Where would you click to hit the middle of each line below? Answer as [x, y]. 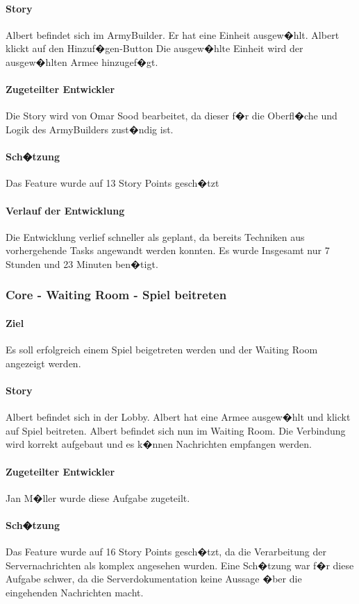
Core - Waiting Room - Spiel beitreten [116, 295]
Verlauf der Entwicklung [65, 210]
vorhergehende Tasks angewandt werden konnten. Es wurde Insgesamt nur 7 [168, 250]
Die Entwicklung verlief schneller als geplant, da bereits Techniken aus [155, 236]
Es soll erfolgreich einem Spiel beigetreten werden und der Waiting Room [162, 350]
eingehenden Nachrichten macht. [75, 592]
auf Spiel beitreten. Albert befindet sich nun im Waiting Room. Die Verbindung [176, 430]
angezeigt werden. [43, 363]
